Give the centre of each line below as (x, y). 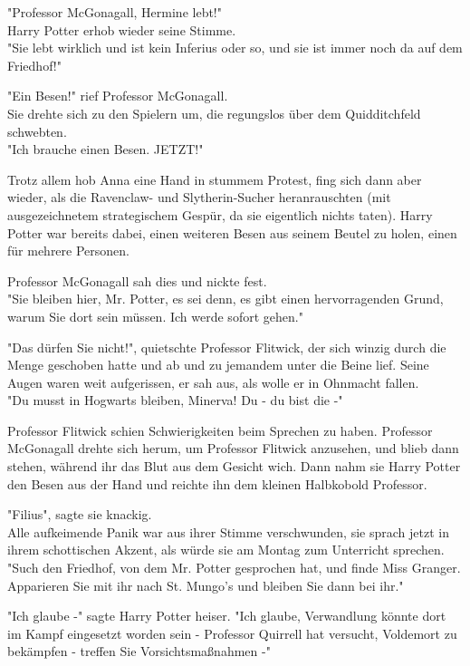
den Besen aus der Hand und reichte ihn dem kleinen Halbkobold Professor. (217, 483)
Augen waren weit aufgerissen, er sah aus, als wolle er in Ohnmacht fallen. (213, 382)
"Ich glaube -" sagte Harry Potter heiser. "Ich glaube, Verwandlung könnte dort (227, 616)
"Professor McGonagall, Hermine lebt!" (115, 12)
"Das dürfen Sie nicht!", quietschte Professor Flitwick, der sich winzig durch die (227, 347)
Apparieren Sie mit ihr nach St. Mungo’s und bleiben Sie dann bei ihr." (206, 585)
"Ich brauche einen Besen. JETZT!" (106, 149)
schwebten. (37, 131)
